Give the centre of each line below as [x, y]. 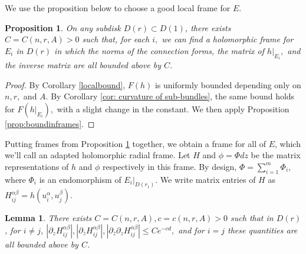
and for [191, 230]
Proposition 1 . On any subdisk [63, 27]
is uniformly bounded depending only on [228, 84]
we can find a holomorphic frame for [228, 39]
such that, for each [116, 39]
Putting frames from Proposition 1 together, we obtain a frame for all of [135, 143]
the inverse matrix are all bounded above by [83, 65]
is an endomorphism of [80, 179]
